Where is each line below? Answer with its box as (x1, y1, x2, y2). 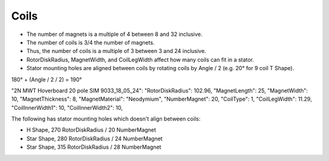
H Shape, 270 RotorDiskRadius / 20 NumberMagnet (26, 126, 157, 134)
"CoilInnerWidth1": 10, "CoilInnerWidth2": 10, (11, 104, 123, 111)
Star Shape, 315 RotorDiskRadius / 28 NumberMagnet (26, 143, 161, 151)
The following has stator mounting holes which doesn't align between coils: (11, 115, 201, 123)
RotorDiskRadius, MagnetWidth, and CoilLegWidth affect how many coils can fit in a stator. (26, 55, 254, 63)
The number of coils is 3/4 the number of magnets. (26, 38, 155, 46)
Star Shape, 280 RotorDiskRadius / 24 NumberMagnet (26, 135, 163, 142)
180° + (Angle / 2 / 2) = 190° (11, 76, 82, 83)
